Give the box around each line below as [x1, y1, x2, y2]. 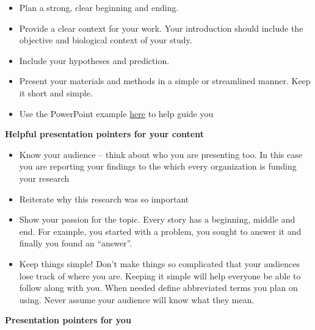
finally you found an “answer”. [19, 237, 132, 249]
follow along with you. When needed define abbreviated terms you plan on [19, 281, 298, 294]
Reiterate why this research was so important [19, 192, 189, 205]
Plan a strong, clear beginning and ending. [19, 1, 179, 13]
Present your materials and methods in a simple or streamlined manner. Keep [19, 74, 311, 87]
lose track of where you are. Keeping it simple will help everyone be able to [19, 269, 301, 282]
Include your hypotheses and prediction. [19, 54, 170, 66]
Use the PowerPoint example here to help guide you [19, 107, 214, 120]
